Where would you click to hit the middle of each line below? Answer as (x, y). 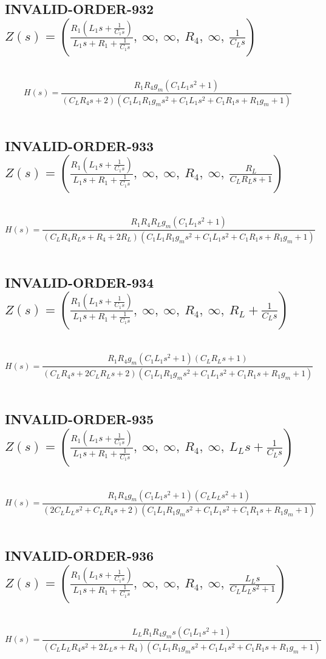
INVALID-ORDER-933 (80, 145)
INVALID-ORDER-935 (80, 419)
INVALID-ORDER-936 (80, 556)
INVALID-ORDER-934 (80, 282)
